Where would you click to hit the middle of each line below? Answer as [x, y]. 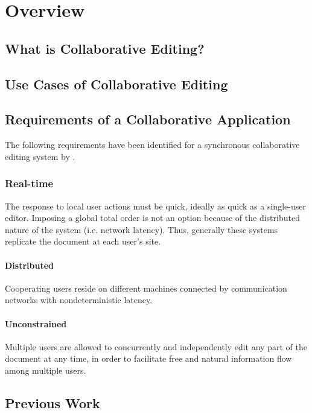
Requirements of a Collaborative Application [148, 119]
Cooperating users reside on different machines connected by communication [146, 288]
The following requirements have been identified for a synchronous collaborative [152, 145]
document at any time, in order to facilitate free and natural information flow [148, 358]
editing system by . [40, 156]
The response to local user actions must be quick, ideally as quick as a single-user [155, 206]
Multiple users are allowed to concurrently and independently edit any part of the [156, 346]
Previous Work [53, 402]
